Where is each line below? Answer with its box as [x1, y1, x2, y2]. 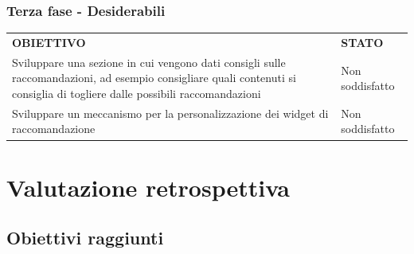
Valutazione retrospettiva [6, 170, 290, 203]
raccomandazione [12, 120, 96, 137]
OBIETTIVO [12, 33, 86, 50]
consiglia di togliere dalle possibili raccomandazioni [12, 85, 261, 101]
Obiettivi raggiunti [6, 225, 164, 250]
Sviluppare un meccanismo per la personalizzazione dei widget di [12, 104, 329, 121]
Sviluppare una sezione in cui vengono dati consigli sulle [12, 53, 286, 70]
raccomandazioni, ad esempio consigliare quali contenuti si [12, 69, 296, 86]
